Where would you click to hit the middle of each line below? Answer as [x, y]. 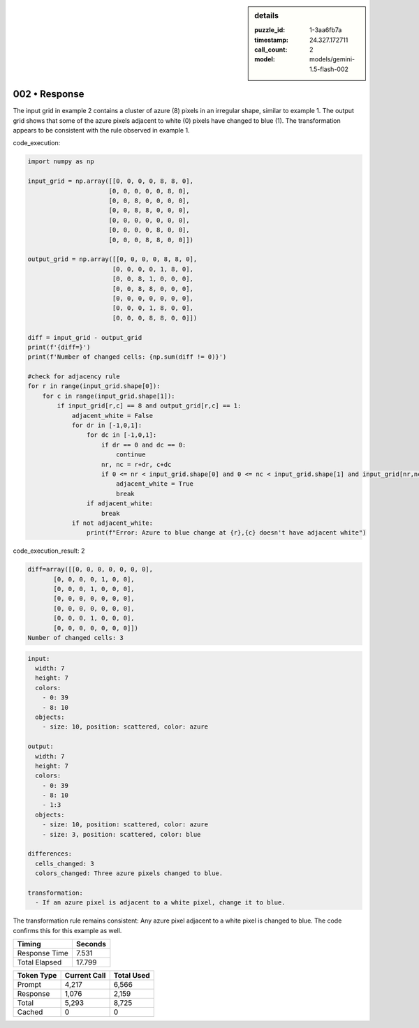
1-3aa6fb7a [326, 30]
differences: [50, 854]
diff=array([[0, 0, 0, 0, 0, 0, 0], [90, 569]
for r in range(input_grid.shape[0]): [94, 386]
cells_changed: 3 [65, 863]
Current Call [85, 976]
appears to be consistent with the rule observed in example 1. [101, 131]
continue [131, 455]
